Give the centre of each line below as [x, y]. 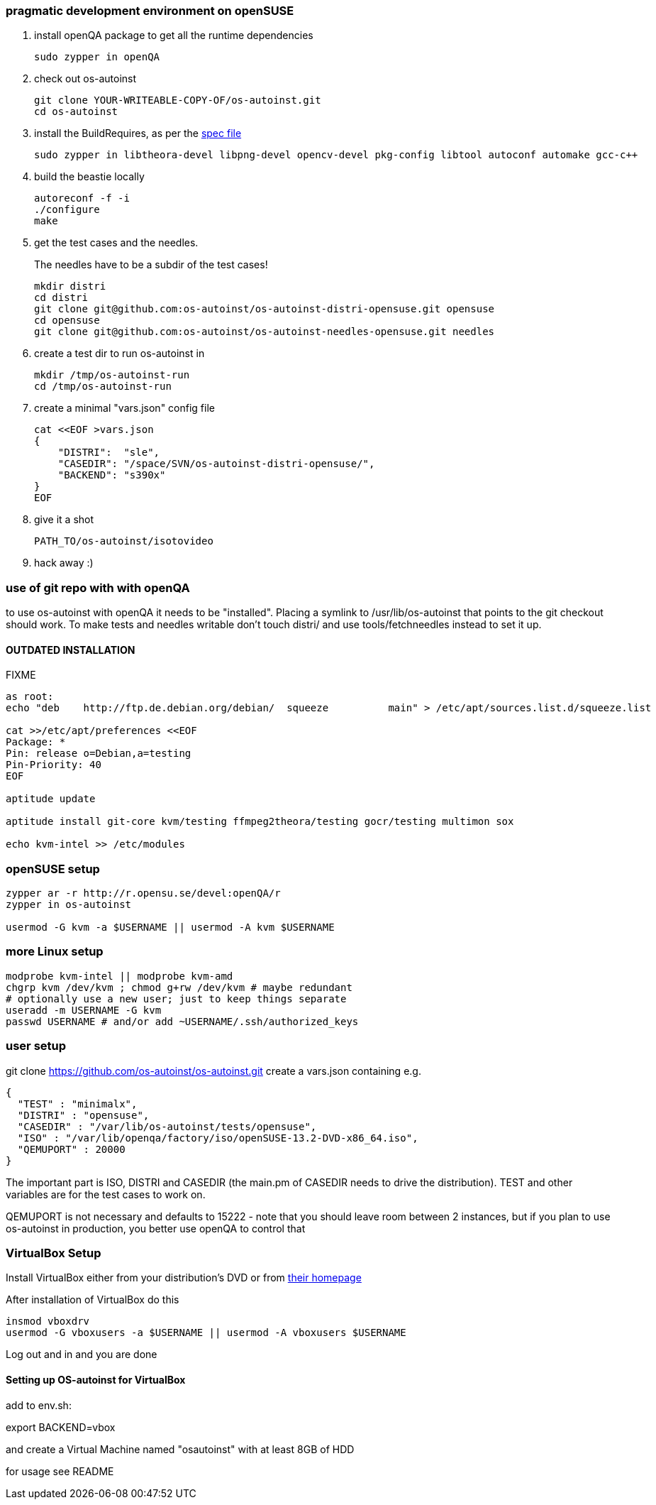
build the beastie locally [89, 177]
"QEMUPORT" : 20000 [71, 1149]
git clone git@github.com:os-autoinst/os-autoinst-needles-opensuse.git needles [265, 332]
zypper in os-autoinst [69, 905]
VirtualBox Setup [54, 1253]
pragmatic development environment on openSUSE [150, 11]
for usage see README [60, 1471]
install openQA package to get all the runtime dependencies [174, 35]
